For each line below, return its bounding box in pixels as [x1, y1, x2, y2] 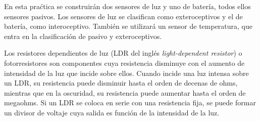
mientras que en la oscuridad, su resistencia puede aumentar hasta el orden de [4, 87, 246, 98]
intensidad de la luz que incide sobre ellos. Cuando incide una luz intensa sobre [4, 67, 249, 78]
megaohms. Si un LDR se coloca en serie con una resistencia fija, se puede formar [4, 97, 256, 108]
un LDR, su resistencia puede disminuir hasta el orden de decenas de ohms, [4, 77, 238, 88]
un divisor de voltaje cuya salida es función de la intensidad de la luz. [4, 107, 220, 117]
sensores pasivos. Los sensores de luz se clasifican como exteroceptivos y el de [4, 11, 243, 21]
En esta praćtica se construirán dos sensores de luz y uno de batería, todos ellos [4, 1, 251, 11]
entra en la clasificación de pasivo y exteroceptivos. [4, 30, 162, 41]
